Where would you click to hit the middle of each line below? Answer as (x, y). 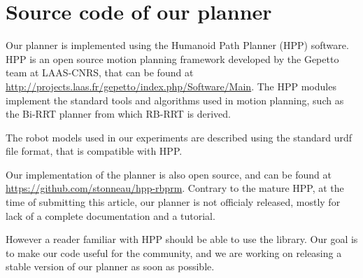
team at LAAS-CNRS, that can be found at (100, 72)
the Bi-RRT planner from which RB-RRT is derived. (118, 114)
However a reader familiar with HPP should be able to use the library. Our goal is (182, 239)
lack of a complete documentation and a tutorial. (111, 215)
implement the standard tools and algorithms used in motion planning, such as (175, 100)
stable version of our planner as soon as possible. (110, 266)
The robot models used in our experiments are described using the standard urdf (179, 137)
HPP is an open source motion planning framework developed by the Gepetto (172, 58)
